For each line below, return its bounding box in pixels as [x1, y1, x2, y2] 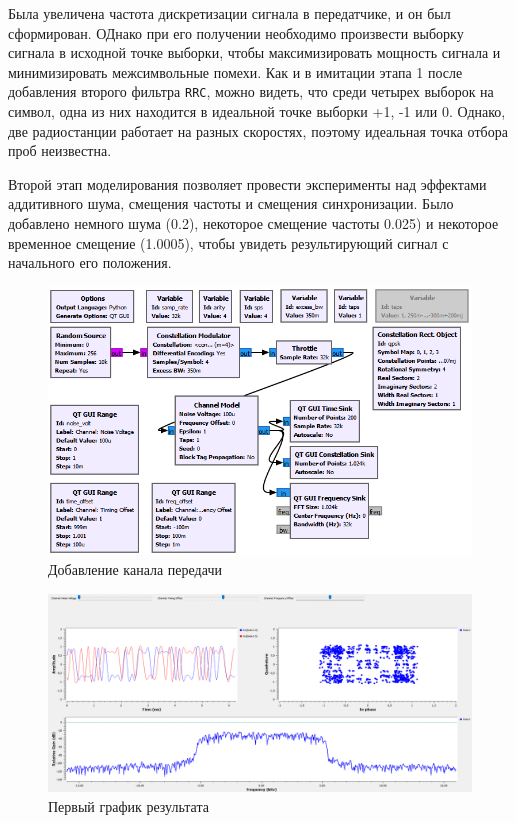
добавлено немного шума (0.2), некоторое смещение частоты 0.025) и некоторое [8, 213, 499, 233]
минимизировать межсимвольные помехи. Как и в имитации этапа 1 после [8, 61, 463, 82]
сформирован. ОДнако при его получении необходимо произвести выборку [8, 22, 464, 43]
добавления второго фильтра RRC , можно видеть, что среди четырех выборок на [8, 81, 494, 102]
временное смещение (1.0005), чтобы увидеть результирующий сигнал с [8, 232, 449, 253]
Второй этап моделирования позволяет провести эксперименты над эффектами [8, 173, 487, 194]
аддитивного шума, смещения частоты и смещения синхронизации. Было [8, 193, 454, 214]
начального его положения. [8, 252, 172, 273]
